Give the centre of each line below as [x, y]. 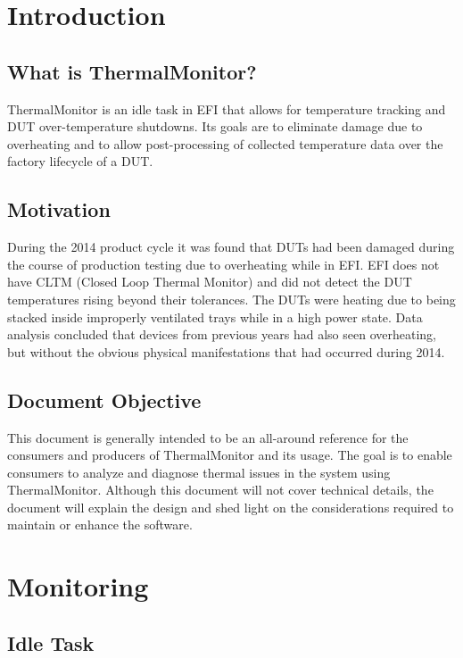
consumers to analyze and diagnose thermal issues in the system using [199, 472]
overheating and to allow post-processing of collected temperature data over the [225, 143]
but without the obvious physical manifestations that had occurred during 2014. [226, 351]
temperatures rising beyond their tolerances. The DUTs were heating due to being [231, 299]
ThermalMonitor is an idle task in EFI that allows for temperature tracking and [227, 108]
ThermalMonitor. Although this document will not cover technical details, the [220, 490]
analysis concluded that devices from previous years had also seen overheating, [222, 334]
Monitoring [78, 586]
